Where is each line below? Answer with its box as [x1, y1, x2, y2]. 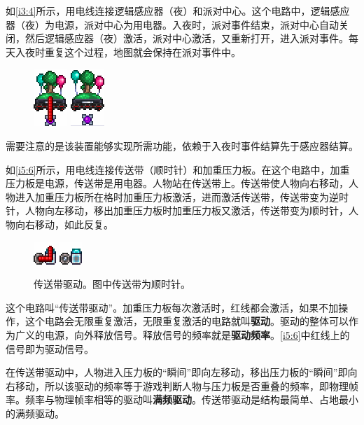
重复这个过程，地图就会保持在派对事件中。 [44, 44, 241, 59]
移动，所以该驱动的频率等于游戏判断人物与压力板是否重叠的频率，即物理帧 [15, 378, 358, 393]
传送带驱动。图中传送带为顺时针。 [34, 277, 190, 291]
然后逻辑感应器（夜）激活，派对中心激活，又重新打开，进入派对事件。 [24, 31, 349, 46]
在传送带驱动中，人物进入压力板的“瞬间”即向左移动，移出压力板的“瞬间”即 [6, 365, 348, 379]
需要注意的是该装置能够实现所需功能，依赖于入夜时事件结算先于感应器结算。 [6, 138, 358, 153]
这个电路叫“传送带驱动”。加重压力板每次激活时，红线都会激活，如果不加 [6, 300, 339, 314]
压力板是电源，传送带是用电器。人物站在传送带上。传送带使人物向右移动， [6, 176, 349, 190]
